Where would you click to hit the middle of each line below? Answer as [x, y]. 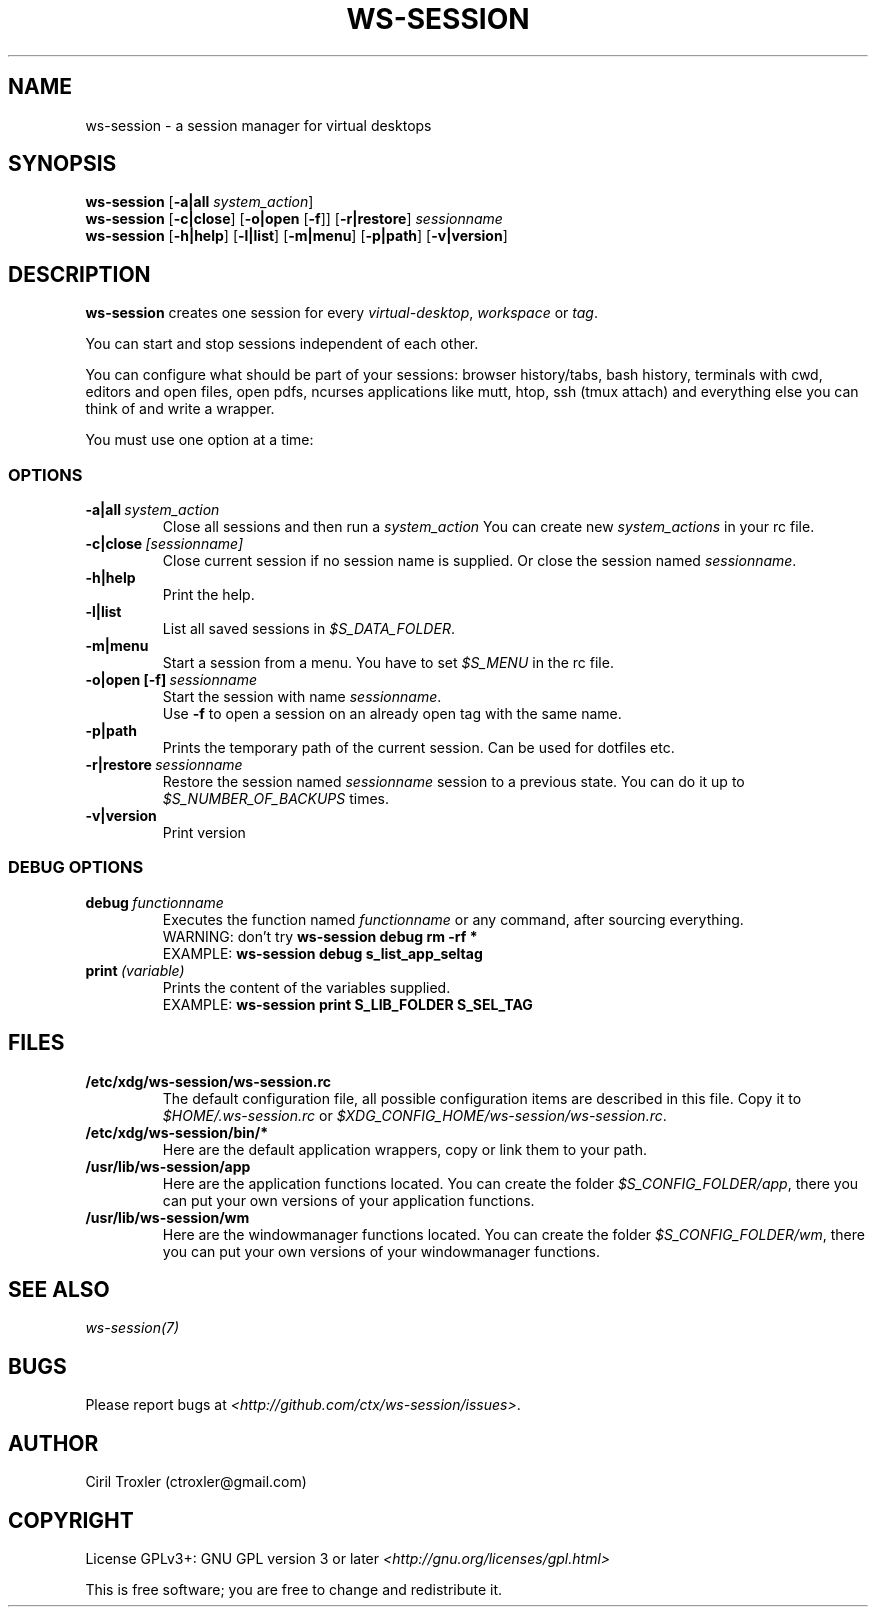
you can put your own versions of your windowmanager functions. [381, 1251]
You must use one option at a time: [199, 440]
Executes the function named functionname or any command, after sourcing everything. [453, 919]
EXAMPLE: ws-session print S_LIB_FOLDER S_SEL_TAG [347, 1004]
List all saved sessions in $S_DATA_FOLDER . [308, 629]
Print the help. [208, 595]
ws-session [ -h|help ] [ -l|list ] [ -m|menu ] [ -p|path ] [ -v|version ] [296, 236]
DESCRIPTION [79, 274]
